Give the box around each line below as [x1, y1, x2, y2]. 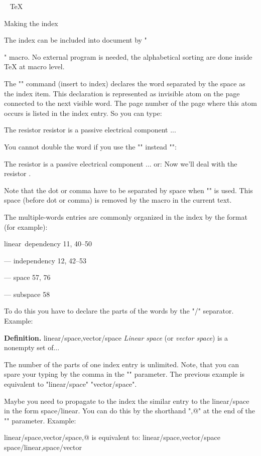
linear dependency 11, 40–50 [4, 238, 92, 249]
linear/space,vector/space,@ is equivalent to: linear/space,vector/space [4, 432, 221, 442]
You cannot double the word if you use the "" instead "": [4, 141, 177, 151]
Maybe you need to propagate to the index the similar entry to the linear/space [4, 395, 249, 406]
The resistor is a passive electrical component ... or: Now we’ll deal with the [4, 158, 237, 169]
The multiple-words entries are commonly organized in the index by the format [4, 211, 247, 222]
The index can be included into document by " [4, 35, 147, 45]
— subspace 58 [4, 288, 50, 299]
